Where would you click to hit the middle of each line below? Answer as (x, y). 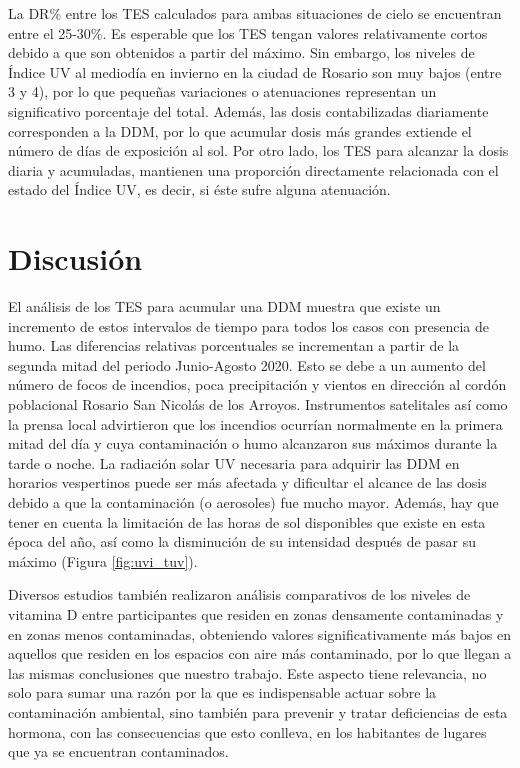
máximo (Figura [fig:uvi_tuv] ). (103, 560)
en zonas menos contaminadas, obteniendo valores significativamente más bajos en (259, 633)
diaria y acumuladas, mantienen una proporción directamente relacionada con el (253, 169)
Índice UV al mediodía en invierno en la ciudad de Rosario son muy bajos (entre (255, 71)
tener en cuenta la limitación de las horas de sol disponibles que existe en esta (247, 521)
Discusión (75, 258)
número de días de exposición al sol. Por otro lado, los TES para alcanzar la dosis (258, 150)
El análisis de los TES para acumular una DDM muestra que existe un (224, 306)
